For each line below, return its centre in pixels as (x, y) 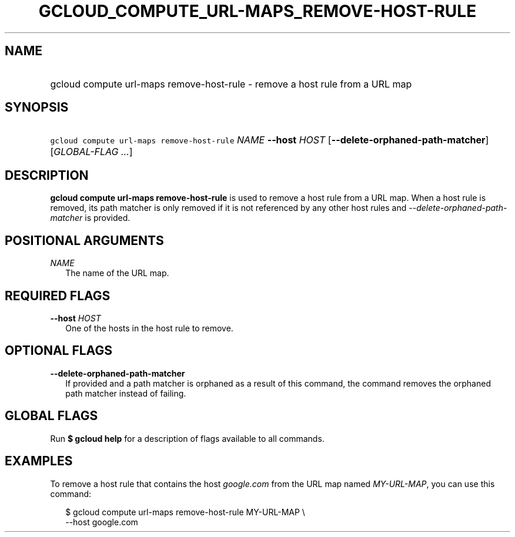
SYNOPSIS (37, 108)
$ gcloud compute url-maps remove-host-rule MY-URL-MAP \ (185, 512)
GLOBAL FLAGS (51, 416)
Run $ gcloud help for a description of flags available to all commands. (187, 438)
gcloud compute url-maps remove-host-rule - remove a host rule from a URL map (231, 84)
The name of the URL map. (117, 273)
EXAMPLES (39, 461)
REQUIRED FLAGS (58, 296)
